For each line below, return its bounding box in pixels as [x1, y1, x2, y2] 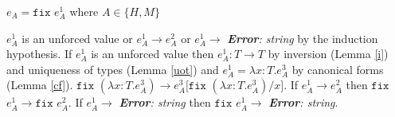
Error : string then [119, 94, 211, 111]
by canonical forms [291, 60, 384, 77]
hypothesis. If [6, 45, 72, 62]
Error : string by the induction [227, 29, 378, 46]
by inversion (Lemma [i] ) [268, 45, 389, 62]
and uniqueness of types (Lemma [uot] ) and [6, 60, 219, 77]
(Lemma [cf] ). [6, 76, 73, 93]
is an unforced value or [22, 29, 133, 46]
